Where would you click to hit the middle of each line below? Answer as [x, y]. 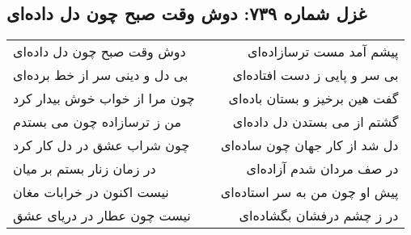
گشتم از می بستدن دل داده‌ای [316, 122]
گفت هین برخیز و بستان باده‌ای [314, 99]
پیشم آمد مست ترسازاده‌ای [323, 52]
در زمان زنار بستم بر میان [85, 169]
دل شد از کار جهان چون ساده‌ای [309, 145]
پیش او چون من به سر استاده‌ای [309, 192]
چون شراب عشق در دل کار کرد [102, 145]
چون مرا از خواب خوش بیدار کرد [104, 99]
